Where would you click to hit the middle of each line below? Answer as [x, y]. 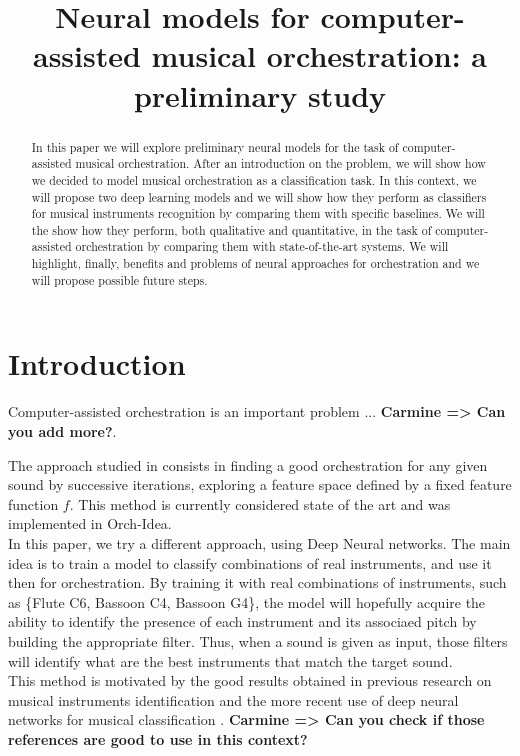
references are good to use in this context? [158, 738]
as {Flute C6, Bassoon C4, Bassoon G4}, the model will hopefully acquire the [247, 601]
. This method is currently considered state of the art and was [260, 503]
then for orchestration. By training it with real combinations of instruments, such [257, 582]
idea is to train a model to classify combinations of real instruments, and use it [250, 562]
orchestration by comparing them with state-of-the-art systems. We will [262, 246]
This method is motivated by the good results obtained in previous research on [250, 680]
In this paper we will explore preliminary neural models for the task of [215, 146]
